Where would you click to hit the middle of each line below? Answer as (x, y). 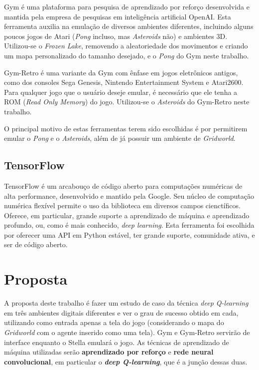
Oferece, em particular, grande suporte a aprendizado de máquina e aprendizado (127, 215)
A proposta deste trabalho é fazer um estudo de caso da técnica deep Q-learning (126, 303)
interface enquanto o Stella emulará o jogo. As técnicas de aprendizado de (117, 342)
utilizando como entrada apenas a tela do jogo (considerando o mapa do (114, 322)
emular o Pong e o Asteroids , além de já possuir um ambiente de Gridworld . (120, 138)
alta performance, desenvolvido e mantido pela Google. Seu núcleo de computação (129, 195)
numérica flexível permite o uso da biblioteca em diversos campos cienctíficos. (122, 205)
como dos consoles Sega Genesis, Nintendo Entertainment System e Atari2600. (124, 82)
